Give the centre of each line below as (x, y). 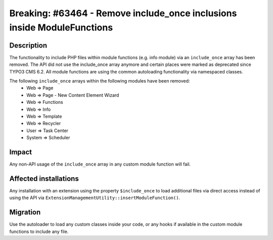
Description (28, 45)
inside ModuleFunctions (61, 27)
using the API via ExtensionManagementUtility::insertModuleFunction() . (95, 198)
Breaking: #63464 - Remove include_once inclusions (123, 13)
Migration (25, 212)
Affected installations (44, 178)
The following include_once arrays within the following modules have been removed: (100, 81)
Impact (21, 152)
